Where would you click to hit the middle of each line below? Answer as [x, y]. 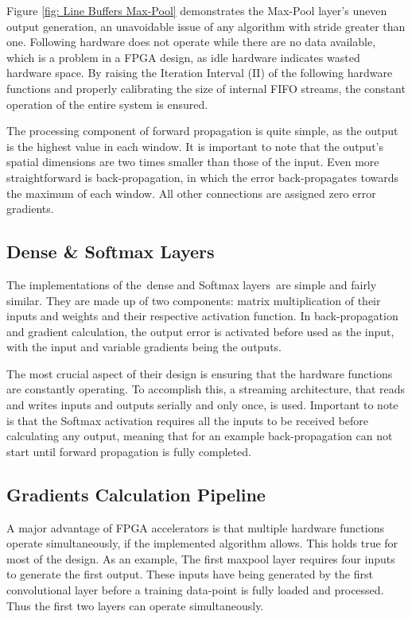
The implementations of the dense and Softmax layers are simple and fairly [192, 284]
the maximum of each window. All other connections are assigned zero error [191, 193]
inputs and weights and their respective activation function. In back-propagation [202, 316]
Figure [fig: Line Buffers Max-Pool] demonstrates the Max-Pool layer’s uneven [197, 10]
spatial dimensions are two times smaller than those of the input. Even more [193, 162]
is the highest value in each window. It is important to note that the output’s [195, 146]
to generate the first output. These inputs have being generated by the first [190, 574]
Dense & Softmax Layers [111, 251]
